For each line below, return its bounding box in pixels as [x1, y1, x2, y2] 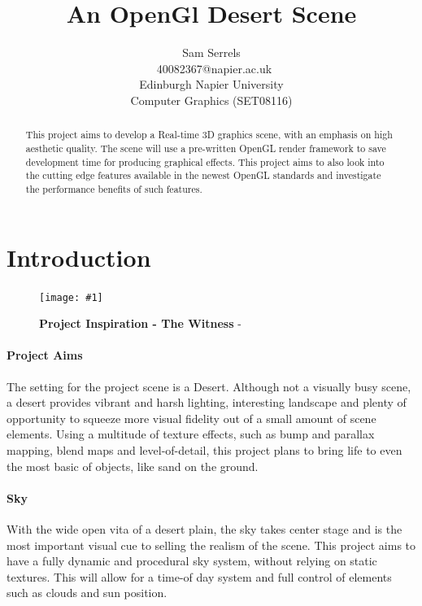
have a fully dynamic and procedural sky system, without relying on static [7, 552, 377, 569]
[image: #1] [39, 291, 103, 303]
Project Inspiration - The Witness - [39, 315, 241, 332]
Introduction [7, 240, 151, 273]
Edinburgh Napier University [139, 76, 284, 93]
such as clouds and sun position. [7, 584, 167, 601]
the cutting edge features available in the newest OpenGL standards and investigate [25, 168, 381, 182]
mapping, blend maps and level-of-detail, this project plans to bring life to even [7, 441, 402, 458]
